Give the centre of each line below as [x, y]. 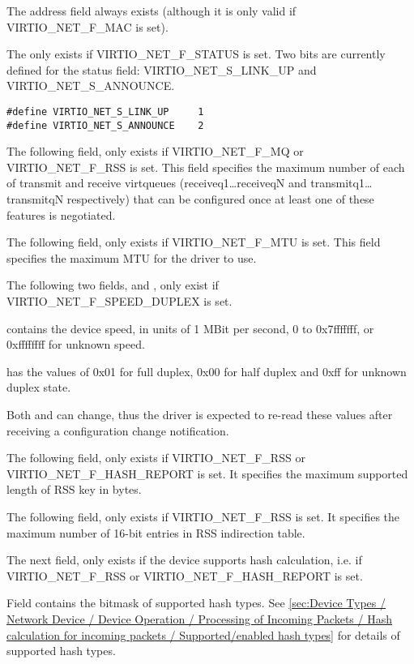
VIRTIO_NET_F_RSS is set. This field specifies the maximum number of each [206, 167]
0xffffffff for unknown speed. [76, 344]
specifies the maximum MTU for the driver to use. [132, 257]
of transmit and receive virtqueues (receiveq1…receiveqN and [157, 183]
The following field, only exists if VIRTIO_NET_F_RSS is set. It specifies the [203, 516]
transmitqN [35, 199]
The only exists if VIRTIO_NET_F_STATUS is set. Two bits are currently [196, 54]
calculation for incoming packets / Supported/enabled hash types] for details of [203, 634]
